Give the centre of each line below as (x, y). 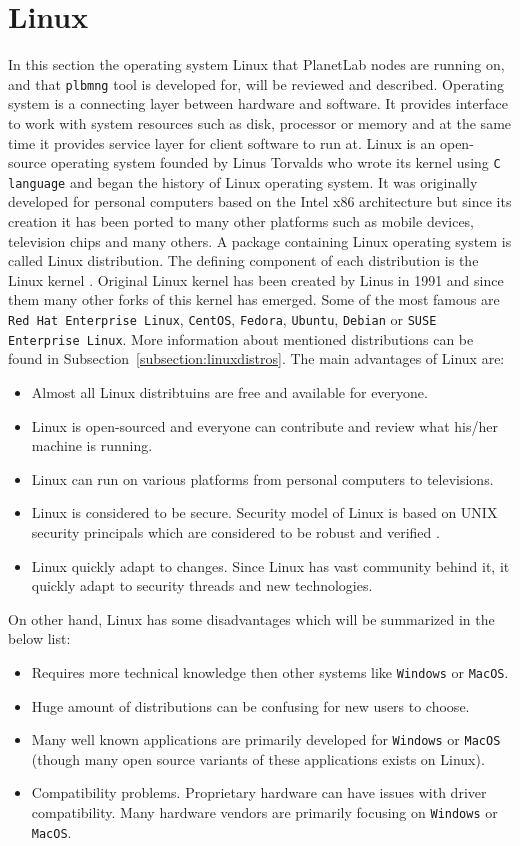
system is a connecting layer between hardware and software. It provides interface (258, 103)
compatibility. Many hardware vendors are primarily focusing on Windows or (264, 811)
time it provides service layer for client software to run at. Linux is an (222, 142)
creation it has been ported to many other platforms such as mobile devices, (241, 221)
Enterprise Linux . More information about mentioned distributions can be (241, 338)
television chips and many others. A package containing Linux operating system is (260, 240)
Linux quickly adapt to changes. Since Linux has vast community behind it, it (270, 565)
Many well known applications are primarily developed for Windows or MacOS (266, 739)
